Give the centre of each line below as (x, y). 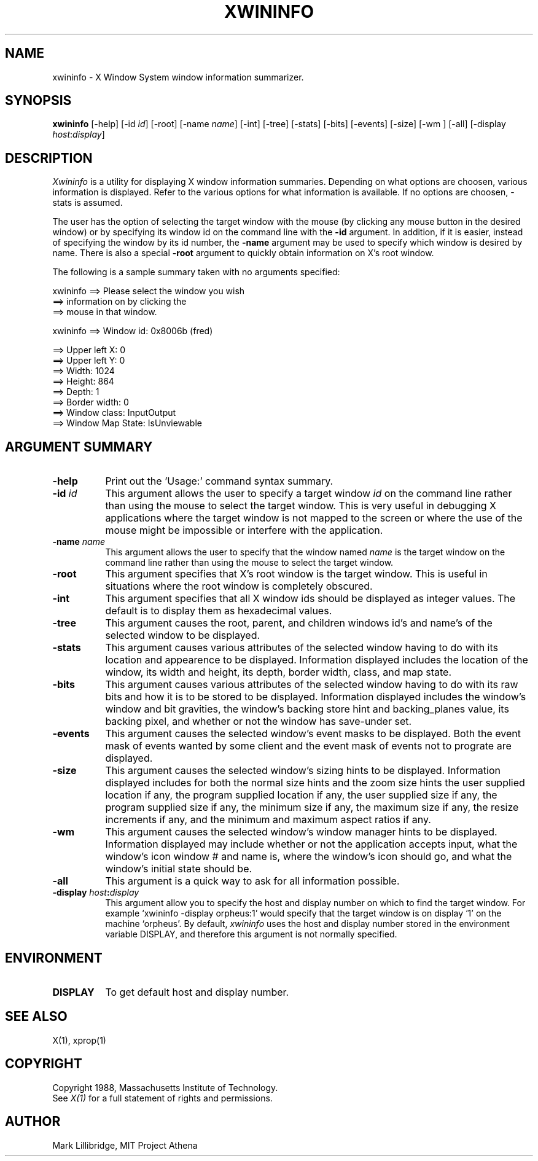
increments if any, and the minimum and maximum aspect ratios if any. (268, 820)
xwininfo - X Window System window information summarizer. (178, 77)
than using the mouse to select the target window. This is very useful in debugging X (301, 506)
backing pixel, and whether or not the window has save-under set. (259, 721)
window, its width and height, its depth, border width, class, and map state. (279, 672)
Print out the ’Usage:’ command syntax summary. (219, 481)
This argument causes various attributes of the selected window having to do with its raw (312, 685)
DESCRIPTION (49, 158)
